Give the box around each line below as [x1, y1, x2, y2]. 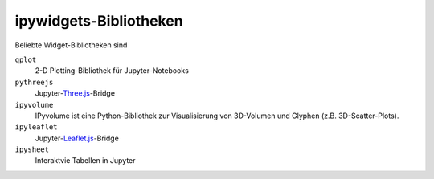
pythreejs [14, 77, 54, 87]
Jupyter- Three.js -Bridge [35, 88, 116, 98]
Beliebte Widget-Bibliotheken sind [14, 40, 128, 50]
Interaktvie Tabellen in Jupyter [35, 156, 136, 165]
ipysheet [14, 145, 50, 154]
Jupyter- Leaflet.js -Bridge [35, 133, 120, 143]
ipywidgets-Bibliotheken [14, 12, 184, 30]
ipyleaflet [14, 123, 58, 132]
